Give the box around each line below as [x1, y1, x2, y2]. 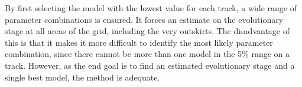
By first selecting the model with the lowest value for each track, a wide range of [5, 2, 297, 14]
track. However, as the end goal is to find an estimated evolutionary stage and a [5, 59, 295, 71]
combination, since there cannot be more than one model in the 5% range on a [5, 48, 290, 60]
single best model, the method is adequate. [5, 71, 160, 83]
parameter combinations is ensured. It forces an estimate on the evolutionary [5, 13, 284, 25]
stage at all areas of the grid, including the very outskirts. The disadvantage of [5, 25, 290, 37]
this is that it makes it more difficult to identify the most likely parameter [5, 36, 273, 48]
